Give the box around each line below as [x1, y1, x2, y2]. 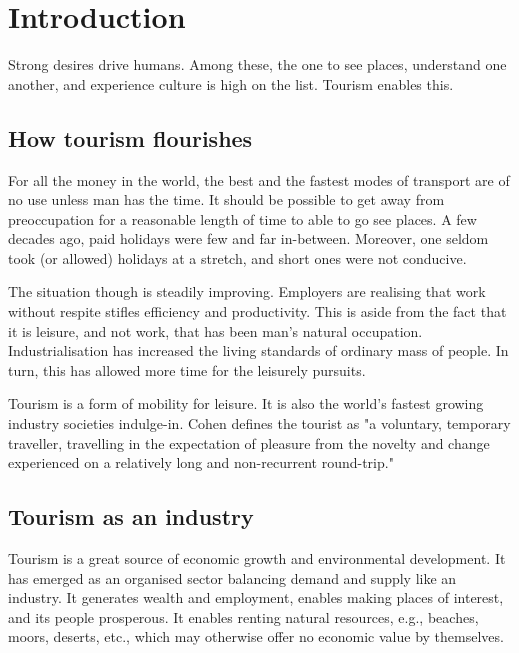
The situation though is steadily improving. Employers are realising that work [8, 281, 486, 302]
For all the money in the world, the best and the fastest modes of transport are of [8, 169, 510, 190]
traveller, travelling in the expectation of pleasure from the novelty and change [8, 432, 490, 453]
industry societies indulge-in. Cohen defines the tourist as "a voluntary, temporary [8, 413, 511, 434]
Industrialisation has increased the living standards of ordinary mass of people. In [8, 340, 509, 361]
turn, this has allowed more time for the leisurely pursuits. [8, 359, 366, 380]
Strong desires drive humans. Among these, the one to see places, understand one [8, 54, 507, 75]
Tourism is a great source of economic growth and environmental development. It [8, 548, 506, 569]
